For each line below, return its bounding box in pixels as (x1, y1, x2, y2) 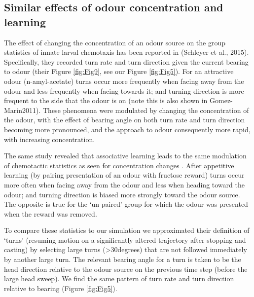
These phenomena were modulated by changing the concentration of (43, 105, 249, 115)
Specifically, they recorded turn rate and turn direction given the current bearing (4, 56, 249, 67)
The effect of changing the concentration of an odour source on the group (4, 37, 226, 47)
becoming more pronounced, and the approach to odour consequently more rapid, (4, 124, 251, 134)
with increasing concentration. (4, 134, 95, 144)
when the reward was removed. (4, 208, 97, 219)
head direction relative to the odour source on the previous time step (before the (4, 263, 248, 274)
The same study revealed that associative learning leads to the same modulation (4, 150, 247, 161)
